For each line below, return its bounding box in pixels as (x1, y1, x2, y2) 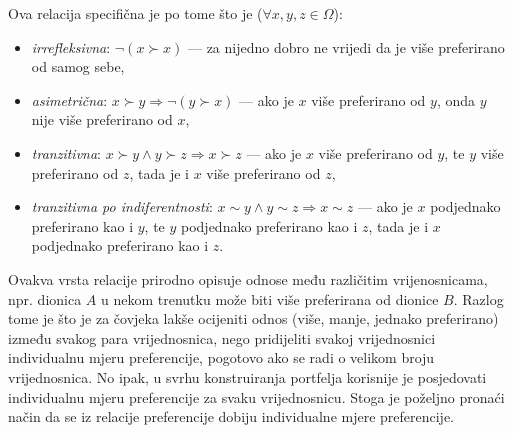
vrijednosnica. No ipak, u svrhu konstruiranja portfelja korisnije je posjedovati (8, 366, 487, 387)
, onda (436, 89, 476, 110)
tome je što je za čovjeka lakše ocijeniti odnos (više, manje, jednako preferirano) (8, 308, 499, 329)
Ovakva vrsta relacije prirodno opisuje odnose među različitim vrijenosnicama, (8, 268, 488, 289)
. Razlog (453, 288, 504, 309)
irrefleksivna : (31, 36, 111, 57)
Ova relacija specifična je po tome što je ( (8, 3, 263, 23)
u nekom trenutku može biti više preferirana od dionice (101, 288, 439, 309)
